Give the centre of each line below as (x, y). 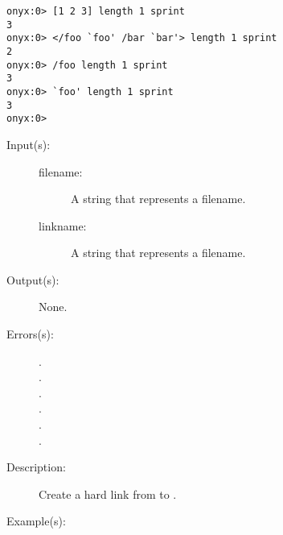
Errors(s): (30, 334)
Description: (36, 467)
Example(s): (36, 521)
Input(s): (29, 144)
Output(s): (33, 279)
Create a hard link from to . (108, 494)
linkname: (63, 225)
